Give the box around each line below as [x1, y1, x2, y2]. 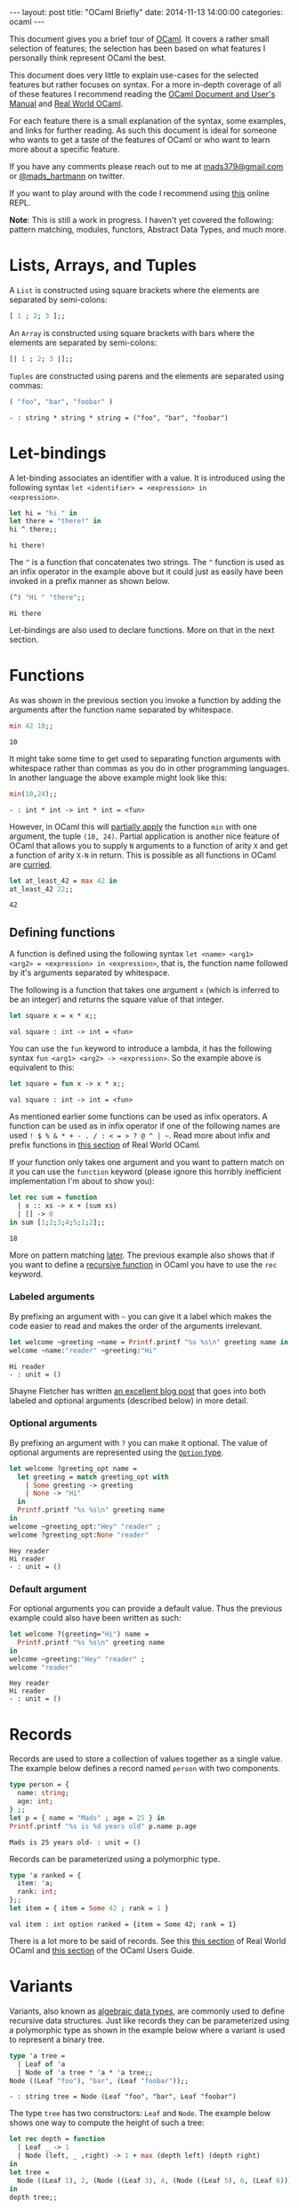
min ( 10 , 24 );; [9, 789, 58, 799]
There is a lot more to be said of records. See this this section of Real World [9, 1935, 287, 1946]
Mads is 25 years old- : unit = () [9, 1838, 141, 1847]
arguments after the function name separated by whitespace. [9, 704, 234, 715]
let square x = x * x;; [9, 1012, 98, 1021]
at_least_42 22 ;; [9, 884, 74, 893]
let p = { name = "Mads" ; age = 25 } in [9, 1813, 166, 1822]
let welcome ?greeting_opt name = [9, 1464, 138, 1473]
